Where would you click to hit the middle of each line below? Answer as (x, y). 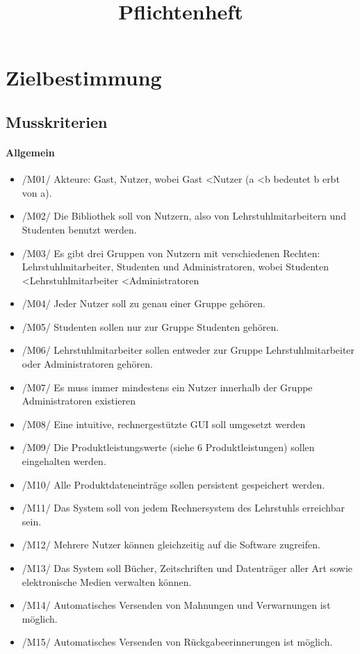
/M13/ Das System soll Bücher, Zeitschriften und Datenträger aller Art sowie (187, 568)
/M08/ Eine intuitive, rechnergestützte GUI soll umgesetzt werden (164, 424)
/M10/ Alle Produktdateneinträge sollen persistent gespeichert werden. (173, 484)
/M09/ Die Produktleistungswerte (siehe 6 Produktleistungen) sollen (168, 447)
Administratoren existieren (79, 401)
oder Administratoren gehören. (87, 364)
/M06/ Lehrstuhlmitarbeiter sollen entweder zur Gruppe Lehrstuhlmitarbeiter (188, 350)
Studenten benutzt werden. (79, 229)
